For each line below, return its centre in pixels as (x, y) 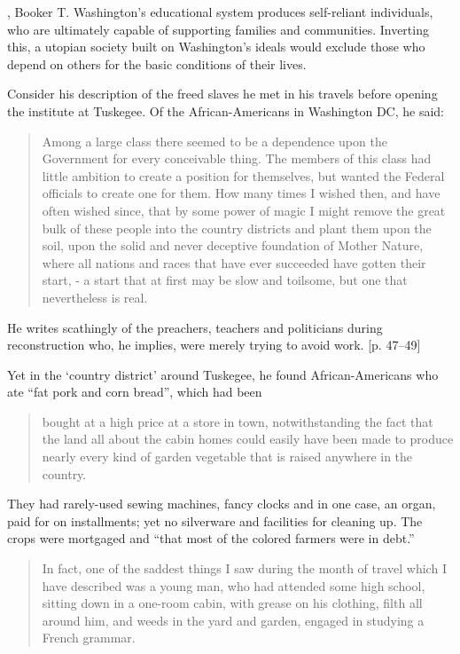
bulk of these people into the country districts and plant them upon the (237, 228)
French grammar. (89, 638)
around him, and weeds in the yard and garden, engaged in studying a (233, 620)
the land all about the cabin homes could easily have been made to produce (248, 439)
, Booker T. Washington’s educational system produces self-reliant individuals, (220, 12)
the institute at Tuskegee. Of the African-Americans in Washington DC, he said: (226, 110)
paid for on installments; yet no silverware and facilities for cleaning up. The (215, 520)
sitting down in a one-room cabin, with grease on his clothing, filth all (232, 603)
